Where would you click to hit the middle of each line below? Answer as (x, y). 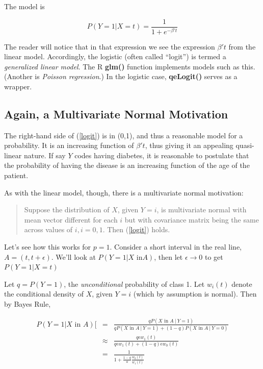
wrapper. (18, 86)
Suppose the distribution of (67, 210)
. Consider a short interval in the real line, (176, 247)
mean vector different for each (71, 219)
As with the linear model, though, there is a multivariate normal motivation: (124, 192)
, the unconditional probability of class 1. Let (134, 284)
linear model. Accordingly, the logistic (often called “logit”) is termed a (115, 56)
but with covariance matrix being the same (192, 219)
